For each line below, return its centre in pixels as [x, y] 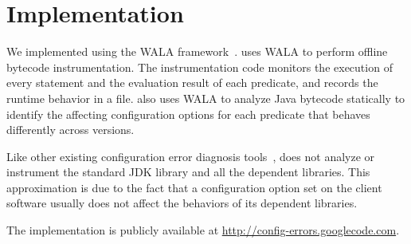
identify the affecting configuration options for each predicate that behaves [188, 114]
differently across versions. [70, 130]
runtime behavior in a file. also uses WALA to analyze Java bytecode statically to [206, 98]
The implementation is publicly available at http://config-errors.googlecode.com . [203, 230]
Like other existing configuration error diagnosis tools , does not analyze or [191, 156]
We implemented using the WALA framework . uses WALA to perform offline [197, 51]
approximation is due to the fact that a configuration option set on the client [194, 187]
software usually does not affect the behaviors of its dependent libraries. [182, 203]
